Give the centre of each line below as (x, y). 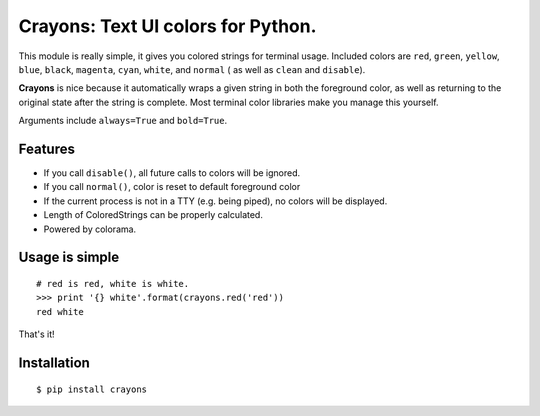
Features (46, 148)
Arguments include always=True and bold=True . (123, 121)
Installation (54, 362)
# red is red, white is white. (113, 283)
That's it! (36, 334)
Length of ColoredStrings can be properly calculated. (153, 215)
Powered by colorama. (90, 229)
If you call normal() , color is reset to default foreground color (172, 187)
